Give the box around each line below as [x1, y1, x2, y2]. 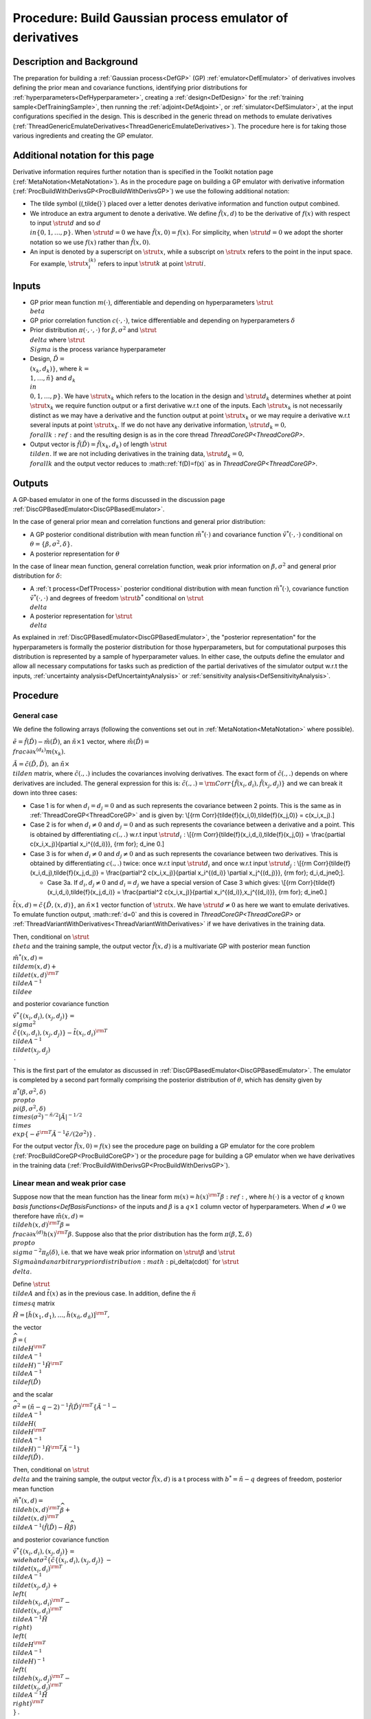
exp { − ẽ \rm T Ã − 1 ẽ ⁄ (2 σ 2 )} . [12, 1128, 96, 1138]
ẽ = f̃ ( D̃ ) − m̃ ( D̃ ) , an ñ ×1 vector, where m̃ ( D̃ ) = [12, 738, 150, 746]
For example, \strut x [30, 259, 89, 267]
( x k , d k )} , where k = [30, 364, 89, 374]
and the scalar [12, 1390, 54, 1399]
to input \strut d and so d [30, 219, 101, 227]
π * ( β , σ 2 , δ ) [12, 1087, 46, 1096]
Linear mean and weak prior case [12, 1178, 126, 1187]
